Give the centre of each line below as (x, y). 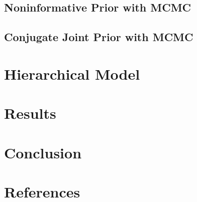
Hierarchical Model (72, 73)
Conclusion (43, 152)
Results (30, 113)
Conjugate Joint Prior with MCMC (99, 37)
